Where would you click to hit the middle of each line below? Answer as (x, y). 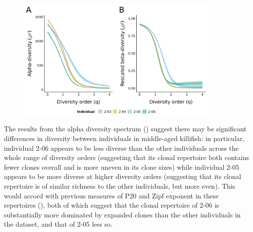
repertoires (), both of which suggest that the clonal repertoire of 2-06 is (112, 205)
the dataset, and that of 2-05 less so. (58, 224)
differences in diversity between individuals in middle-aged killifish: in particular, (124, 138)
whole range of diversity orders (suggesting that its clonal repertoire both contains (126, 157)
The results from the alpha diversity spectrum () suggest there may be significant (125, 129)
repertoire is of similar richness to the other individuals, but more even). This (120, 186)
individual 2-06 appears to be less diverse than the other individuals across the (121, 148)
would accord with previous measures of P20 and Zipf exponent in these (111, 195)
